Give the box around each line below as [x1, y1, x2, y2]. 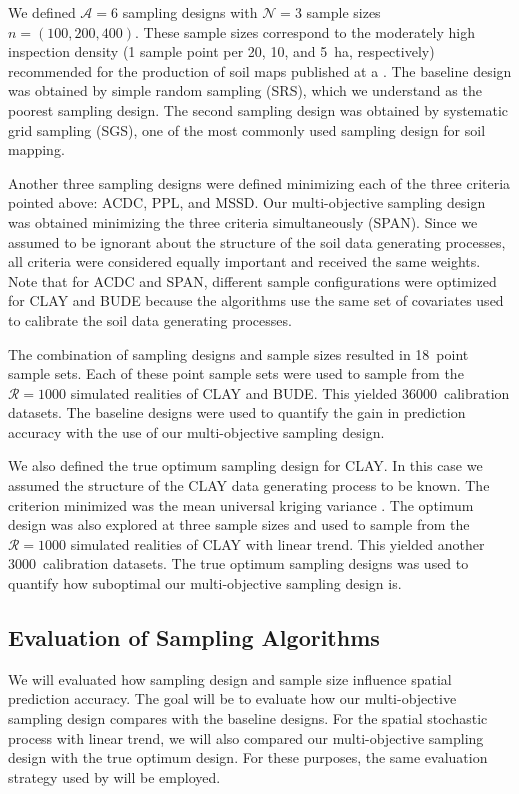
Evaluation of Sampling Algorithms [8, 622, 380, 653]
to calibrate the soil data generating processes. [8, 309, 292, 330]
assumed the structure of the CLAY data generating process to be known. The [8, 475, 490, 496]
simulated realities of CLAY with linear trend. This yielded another [70, 533, 485, 554]
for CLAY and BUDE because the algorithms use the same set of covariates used [8, 290, 504, 311]
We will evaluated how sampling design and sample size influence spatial [8, 668, 452, 689]
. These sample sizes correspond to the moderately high [135, 21, 475, 42]
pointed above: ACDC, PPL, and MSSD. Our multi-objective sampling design [8, 192, 486, 213]
